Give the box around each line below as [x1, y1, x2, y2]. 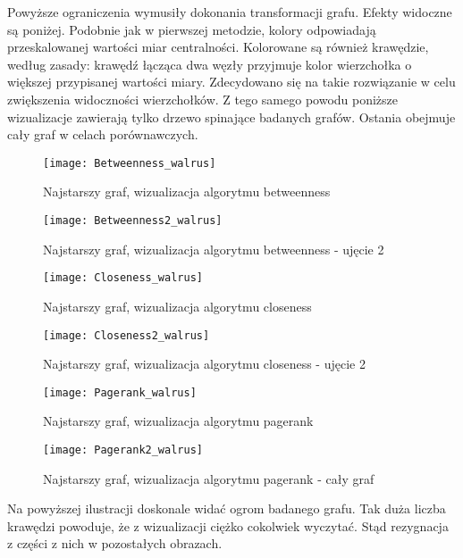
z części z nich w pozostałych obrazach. [7, 534, 223, 553]
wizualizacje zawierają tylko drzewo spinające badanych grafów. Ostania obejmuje [7, 107, 456, 126]
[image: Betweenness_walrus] [43, 156, 216, 170]
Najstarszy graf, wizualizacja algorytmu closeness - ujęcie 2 [43, 354, 366, 373]
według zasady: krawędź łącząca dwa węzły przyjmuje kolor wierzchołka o [7, 54, 412, 73]
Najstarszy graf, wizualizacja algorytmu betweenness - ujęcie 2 [43, 239, 384, 258]
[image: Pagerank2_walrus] [43, 444, 203, 456]
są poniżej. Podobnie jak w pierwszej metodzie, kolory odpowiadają [7, 20, 376, 38]
